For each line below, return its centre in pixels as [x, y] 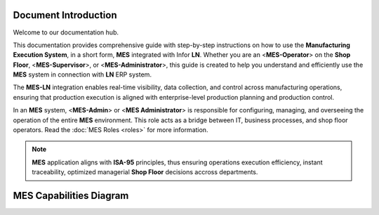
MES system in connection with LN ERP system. [82, 74]
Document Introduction [65, 15]
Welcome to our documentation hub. [66, 32]
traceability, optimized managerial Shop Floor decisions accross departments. [145, 172]
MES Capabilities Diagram [71, 196]
